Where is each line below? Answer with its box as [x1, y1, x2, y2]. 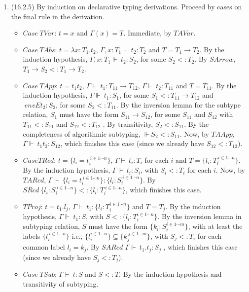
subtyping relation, [23, 221, 80, 231]
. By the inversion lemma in [157, 211, 242, 221]
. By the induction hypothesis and [119, 269, 222, 279]
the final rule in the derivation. [11, 11, 105, 21]
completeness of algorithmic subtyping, [23, 128, 141, 139]
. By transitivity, [103, 118, 153, 129]
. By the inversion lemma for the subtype [116, 99, 241, 109]
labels [23, 230, 40, 241]
